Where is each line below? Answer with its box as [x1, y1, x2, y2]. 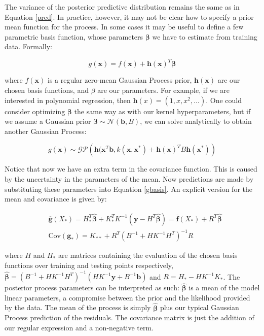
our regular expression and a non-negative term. [5, 322, 154, 332]
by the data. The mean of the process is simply [5, 302, 151, 313]
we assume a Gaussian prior [5, 116, 91, 126]
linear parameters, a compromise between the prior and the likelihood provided [5, 292, 250, 303]
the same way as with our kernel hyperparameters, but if [74, 106, 251, 116]
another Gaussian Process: [5, 125, 87, 136]
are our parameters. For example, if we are [97, 85, 230, 95]
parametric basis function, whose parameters [5, 31, 143, 42]
